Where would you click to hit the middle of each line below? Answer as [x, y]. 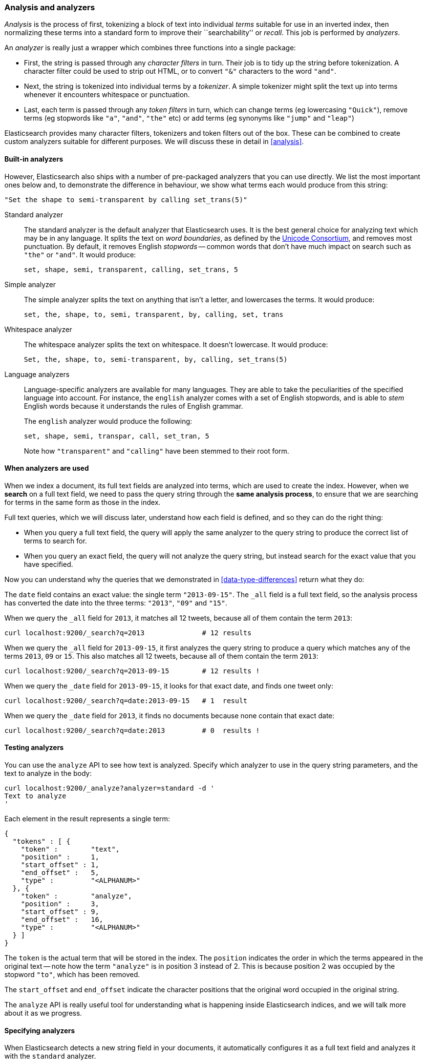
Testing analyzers [34, 748]
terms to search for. [55, 541]
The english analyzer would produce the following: [108, 421]
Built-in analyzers [34, 159]
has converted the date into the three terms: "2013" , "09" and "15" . [116, 603]
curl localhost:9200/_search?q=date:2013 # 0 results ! [132, 730]
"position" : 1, [60, 857]
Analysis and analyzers [50, 7]
